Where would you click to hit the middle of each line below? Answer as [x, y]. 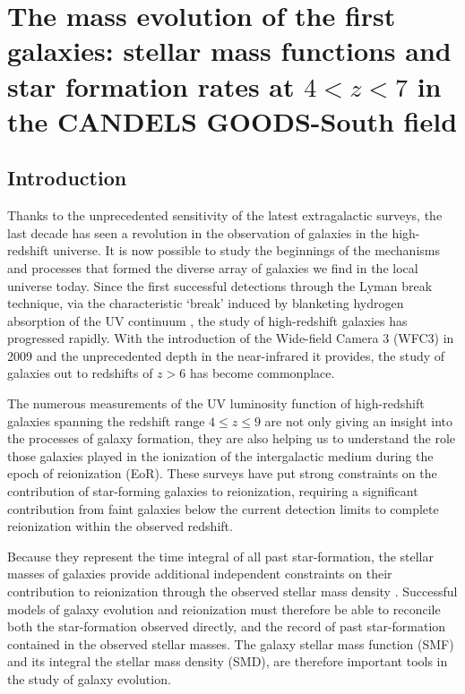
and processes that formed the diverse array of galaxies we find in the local [213, 267]
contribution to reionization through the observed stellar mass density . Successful [232, 591]
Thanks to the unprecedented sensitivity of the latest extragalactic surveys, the [225, 215]
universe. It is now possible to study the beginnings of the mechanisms [246, 250]
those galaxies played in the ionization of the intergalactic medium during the [220, 455]
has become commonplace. [262, 373]
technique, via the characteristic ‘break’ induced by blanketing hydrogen [206, 303]
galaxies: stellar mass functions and [229, 51]
